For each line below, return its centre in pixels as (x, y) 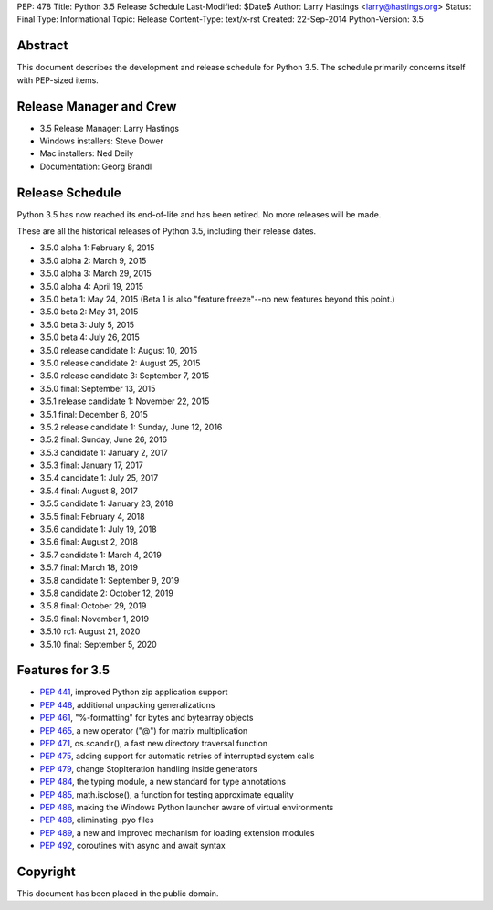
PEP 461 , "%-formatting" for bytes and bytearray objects (147, 718)
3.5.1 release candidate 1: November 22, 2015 (125, 401)
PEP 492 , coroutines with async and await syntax (132, 846)
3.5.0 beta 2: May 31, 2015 (89, 312)
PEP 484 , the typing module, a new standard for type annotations (163, 782)
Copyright (47, 871)
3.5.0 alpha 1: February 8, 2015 (97, 248)
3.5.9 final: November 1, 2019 (94, 619)
